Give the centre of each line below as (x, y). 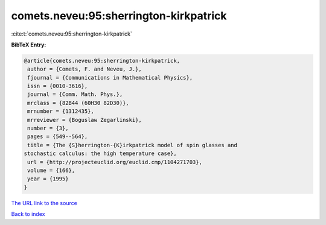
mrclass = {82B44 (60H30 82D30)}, (78, 103)
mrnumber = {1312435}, (61, 111)
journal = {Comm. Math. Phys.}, (75, 94)
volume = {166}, (51, 170)
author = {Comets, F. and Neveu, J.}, (85, 69)
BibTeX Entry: (29, 45)
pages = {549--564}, (58, 137)
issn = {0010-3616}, (58, 86)
